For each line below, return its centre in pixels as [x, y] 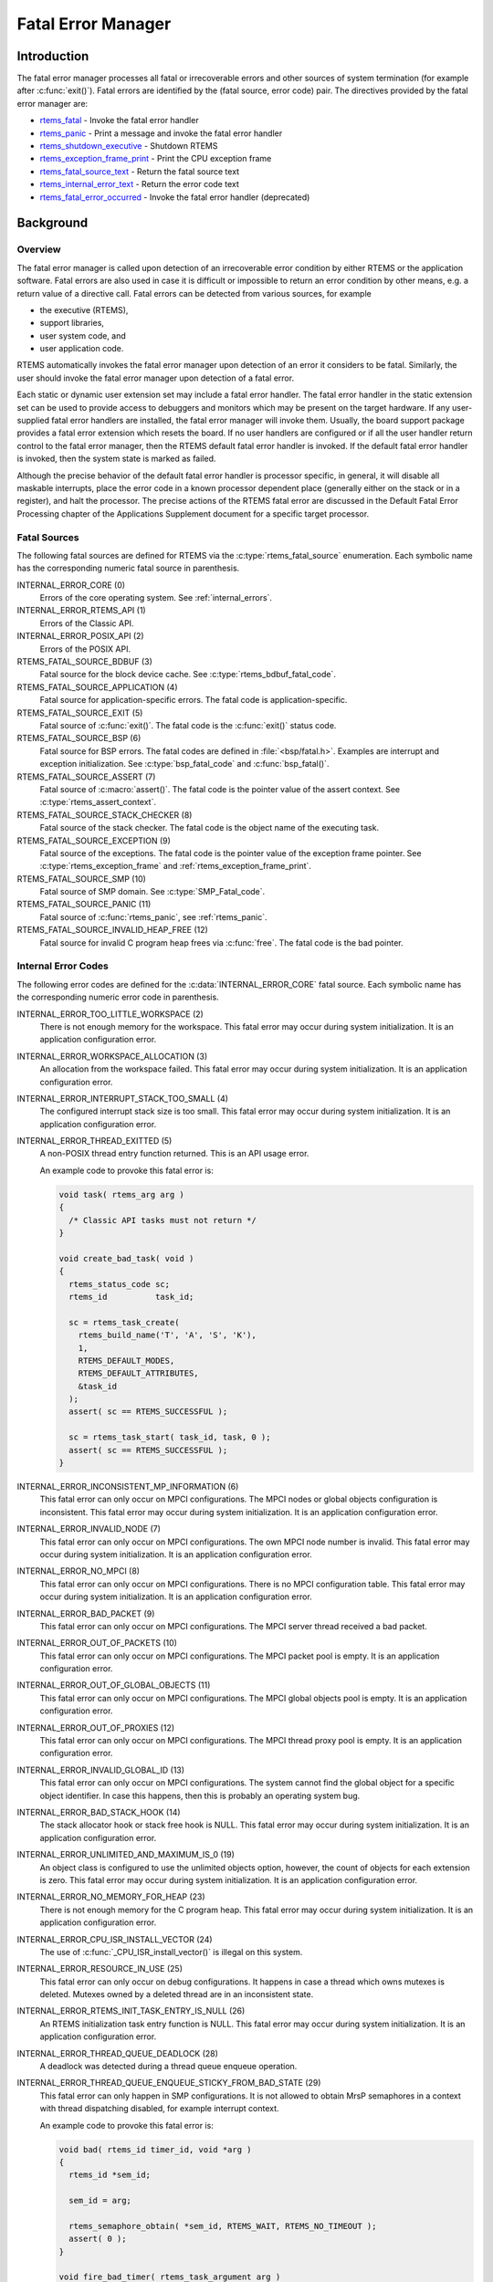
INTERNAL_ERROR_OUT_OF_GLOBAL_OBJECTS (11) [114, 1685]
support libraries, [72, 323]
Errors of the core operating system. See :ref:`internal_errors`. [156, 598]
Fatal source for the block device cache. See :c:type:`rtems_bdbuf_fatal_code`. [188, 675]
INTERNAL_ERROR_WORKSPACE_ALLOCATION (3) [112, 1056]
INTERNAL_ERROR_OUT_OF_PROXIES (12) [96, 1727]
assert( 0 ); [98, 2239]
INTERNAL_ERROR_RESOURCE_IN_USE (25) [100, 1969]
